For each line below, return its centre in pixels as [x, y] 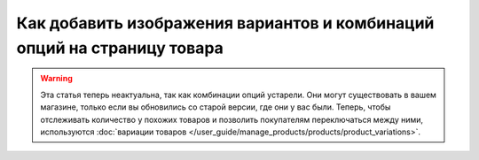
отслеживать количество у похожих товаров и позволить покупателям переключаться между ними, [232, 119]
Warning [56, 79]
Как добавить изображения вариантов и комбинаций [225, 23]
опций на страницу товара [120, 48]
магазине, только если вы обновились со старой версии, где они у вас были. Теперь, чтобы [216, 107]
